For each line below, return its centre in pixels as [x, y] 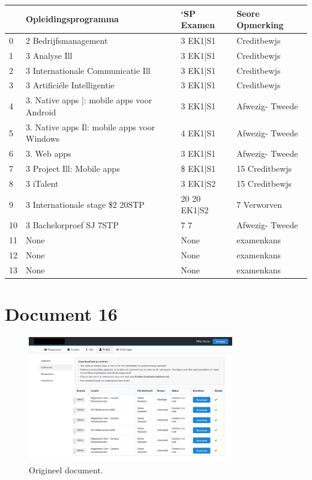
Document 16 [61, 313]
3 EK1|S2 [198, 183]
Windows [43, 138]
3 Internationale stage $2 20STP [85, 204]
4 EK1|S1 [198, 132]
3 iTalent [42, 183]
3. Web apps [49, 153]
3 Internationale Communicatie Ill [88, 70]
